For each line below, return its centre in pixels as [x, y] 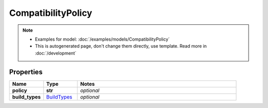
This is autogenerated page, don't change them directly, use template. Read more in [121, 46]
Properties [26, 72]
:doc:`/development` [56, 53]
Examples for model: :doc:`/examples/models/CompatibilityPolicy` [102, 39]
